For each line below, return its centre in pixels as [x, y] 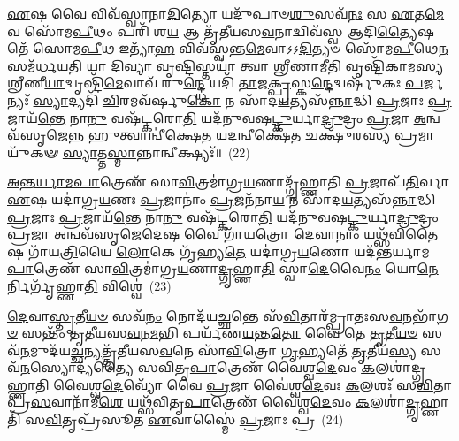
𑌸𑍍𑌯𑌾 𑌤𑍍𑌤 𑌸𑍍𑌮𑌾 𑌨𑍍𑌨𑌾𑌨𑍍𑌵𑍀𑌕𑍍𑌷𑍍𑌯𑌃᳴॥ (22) [156, 152]
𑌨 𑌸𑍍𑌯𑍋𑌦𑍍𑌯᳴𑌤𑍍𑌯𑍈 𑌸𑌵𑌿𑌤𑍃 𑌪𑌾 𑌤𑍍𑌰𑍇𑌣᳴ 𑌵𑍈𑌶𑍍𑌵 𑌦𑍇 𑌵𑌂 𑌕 [198, 367]
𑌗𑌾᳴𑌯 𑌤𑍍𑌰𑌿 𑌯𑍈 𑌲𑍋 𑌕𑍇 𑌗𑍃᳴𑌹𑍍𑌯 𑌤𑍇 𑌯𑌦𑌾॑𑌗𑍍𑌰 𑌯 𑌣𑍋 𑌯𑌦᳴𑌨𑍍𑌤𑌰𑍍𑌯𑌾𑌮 [229, 251]
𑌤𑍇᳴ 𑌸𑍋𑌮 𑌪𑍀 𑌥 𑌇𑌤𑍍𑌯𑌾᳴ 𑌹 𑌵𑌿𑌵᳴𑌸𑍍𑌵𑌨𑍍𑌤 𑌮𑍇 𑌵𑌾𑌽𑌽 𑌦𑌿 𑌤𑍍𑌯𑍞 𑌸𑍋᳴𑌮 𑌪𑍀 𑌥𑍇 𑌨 [228, 48]
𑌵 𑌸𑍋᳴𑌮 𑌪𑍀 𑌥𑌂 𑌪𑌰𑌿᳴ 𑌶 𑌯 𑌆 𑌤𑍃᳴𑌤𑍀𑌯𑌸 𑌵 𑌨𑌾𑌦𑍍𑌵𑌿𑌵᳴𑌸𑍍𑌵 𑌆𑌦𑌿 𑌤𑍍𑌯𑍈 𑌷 [221, 30]
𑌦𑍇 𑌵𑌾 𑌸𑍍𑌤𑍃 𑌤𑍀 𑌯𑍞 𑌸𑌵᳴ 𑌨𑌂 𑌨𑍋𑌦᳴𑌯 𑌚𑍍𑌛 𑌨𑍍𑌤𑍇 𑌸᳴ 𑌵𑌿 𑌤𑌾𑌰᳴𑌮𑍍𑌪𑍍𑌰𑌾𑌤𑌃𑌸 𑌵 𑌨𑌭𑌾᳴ [222, 315]
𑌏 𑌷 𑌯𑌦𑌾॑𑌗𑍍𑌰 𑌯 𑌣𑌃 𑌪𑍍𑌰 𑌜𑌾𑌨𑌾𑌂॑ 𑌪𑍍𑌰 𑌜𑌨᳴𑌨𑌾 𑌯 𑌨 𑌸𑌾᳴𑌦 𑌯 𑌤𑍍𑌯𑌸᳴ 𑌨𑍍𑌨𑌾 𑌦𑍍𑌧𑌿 [222, 198]
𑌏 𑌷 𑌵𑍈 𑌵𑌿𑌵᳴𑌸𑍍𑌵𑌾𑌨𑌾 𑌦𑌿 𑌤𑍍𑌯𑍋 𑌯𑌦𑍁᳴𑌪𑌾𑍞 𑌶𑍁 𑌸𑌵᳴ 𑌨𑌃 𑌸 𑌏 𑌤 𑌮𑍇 [226, 13]
